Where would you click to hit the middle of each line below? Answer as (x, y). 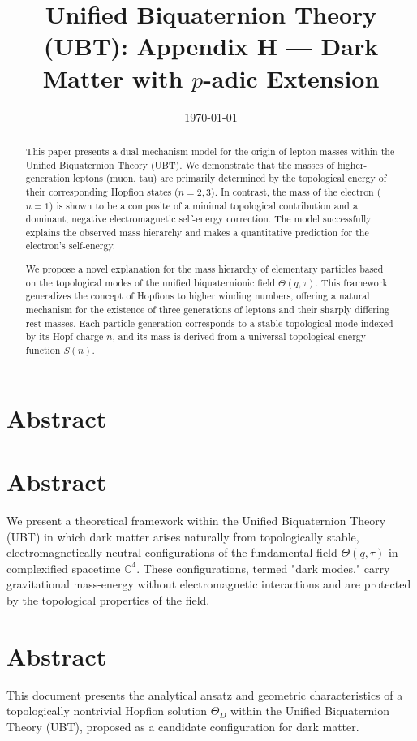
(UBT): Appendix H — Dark (211, 46)
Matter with (113, 78)
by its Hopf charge (64, 336)
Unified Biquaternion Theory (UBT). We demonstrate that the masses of (180, 164)
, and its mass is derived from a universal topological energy (239, 336)
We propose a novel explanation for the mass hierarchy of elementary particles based (204, 269)
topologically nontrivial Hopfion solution (107, 711)
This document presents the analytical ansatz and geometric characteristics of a (205, 694)
